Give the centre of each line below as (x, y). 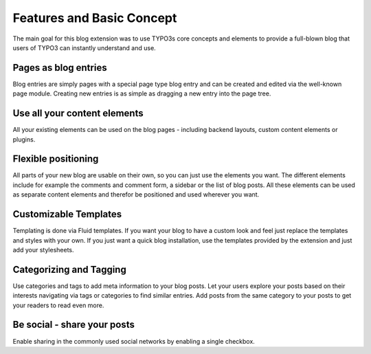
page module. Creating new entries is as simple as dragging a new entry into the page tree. (142, 93)
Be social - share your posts (74, 325)
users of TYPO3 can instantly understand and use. (84, 47)
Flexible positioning (56, 159)
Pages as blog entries (60, 68)
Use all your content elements (78, 113)
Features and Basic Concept (95, 18)
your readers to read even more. (58, 305)
